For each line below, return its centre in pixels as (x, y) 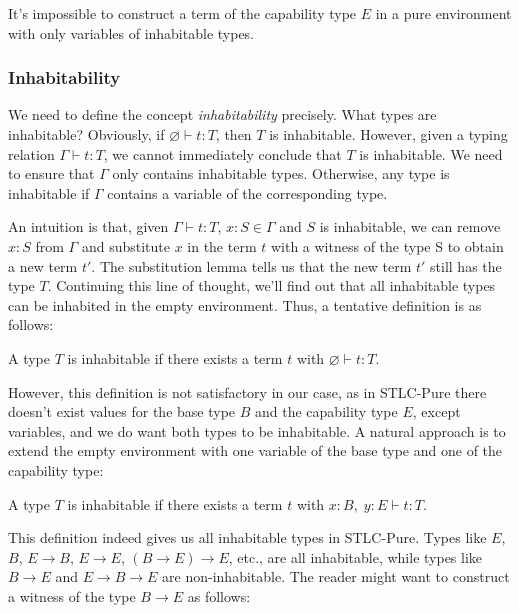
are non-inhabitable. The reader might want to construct (336, 576)
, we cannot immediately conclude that (222, 153)
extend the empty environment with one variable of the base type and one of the (255, 450)
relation (31, 153)
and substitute (125, 245)
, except (436, 411)
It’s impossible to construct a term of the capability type (182, 13)
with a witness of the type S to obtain (387, 245)
